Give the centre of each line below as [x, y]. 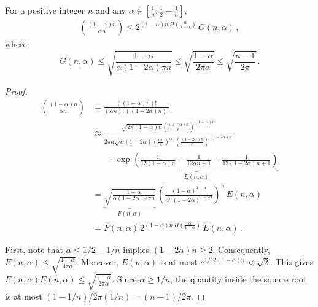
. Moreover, [97, 261]
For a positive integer [45, 10]
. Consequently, [241, 250]
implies [136, 250]
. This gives [292, 261]
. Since [124, 279]
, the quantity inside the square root [238, 279]
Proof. [16, 91]
